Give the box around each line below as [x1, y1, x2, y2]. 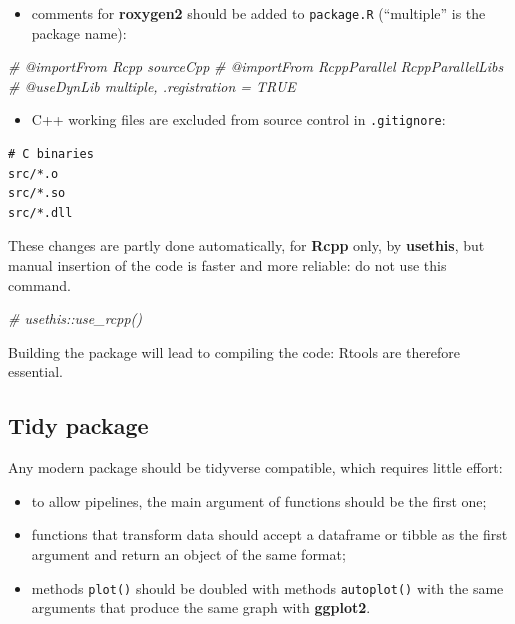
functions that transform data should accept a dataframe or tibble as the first [31, 524, 508, 545]
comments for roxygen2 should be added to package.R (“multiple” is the [31, 3, 486, 23]
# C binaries [8, 147, 94, 162]
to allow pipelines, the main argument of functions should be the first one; [31, 490, 487, 511]
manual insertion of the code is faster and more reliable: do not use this [8, 255, 447, 276]
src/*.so [8, 186, 66, 201]
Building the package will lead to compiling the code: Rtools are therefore [8, 341, 461, 362]
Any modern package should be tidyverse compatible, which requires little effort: [8, 457, 503, 478]
